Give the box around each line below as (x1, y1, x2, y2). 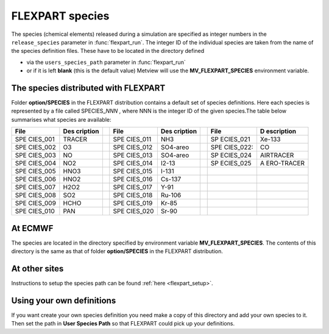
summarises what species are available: (11, 116, 111, 123)
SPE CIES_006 (15, 175, 56, 184)
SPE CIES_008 (15, 191, 56, 200)
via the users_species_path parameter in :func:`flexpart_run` (26, 58, 186, 66)
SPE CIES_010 (15, 207, 55, 215)
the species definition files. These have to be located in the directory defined (11, 47, 205, 55)
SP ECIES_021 (210, 135, 250, 144)
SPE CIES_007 (15, 183, 56, 192)
